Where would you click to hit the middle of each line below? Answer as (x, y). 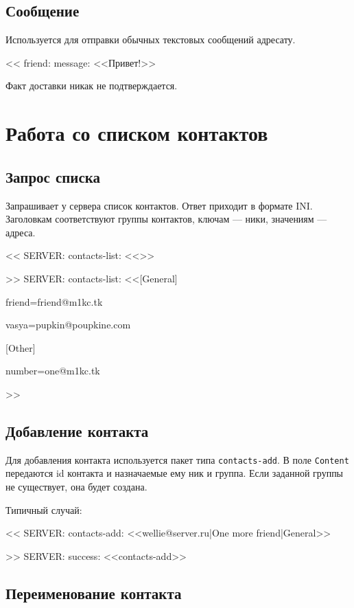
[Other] (21, 347)
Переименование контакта (94, 593)
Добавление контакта (77, 430)
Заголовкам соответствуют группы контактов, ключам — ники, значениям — (166, 219)
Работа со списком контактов (137, 133)
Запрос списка (53, 176)
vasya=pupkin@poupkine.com (68, 325)
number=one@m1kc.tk (53, 371)
